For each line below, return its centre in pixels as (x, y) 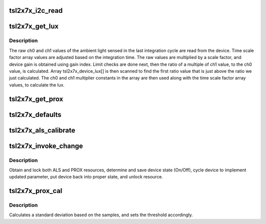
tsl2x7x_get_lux (34, 26)
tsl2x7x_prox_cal (36, 191)
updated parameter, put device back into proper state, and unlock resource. (86, 177)
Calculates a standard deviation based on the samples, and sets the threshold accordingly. (101, 215)
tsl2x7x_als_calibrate (42, 130)
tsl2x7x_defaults (35, 115)
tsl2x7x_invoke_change (46, 146)
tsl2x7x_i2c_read (36, 11)
